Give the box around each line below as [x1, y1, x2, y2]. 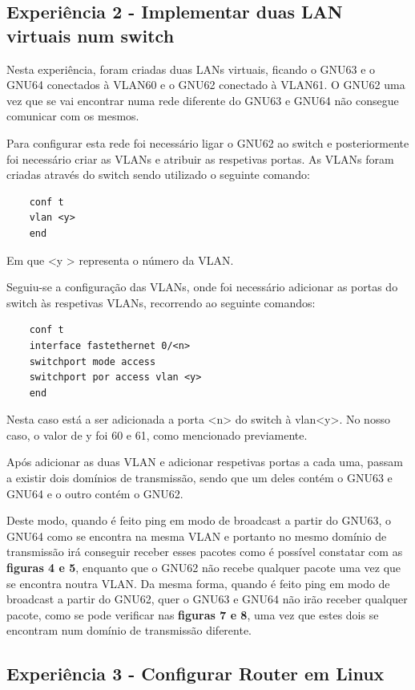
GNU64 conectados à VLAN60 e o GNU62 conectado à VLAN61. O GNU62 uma [6, 76, 405, 93]
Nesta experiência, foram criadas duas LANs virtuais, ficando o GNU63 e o [6, 60, 376, 77]
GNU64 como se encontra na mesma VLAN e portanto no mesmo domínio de [6, 527, 387, 544]
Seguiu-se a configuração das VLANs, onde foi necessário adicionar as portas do [6, 278, 398, 295]
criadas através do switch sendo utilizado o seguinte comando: [6, 166, 310, 183]
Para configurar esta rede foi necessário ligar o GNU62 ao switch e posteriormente [6, 134, 409, 151]
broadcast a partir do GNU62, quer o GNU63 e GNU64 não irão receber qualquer [6, 591, 408, 607]
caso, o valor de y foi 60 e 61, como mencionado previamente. [6, 426, 308, 443]
